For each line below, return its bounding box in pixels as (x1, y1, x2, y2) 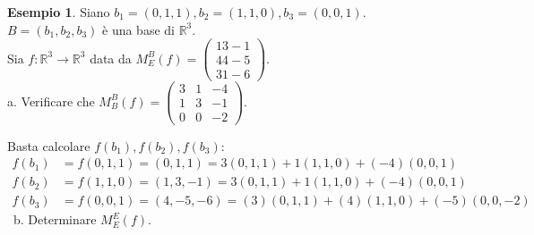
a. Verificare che (7, 91, 95, 110)
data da (90, 48, 132, 67)
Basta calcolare (7, 136, 90, 155)
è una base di (102, 20, 175, 38)
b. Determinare (13, 210, 97, 229)
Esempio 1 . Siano (7, 3, 110, 21)
